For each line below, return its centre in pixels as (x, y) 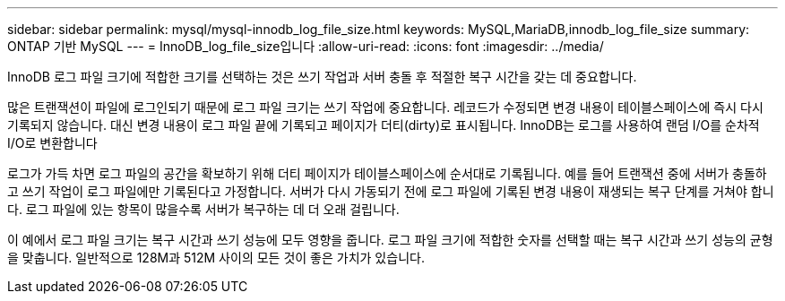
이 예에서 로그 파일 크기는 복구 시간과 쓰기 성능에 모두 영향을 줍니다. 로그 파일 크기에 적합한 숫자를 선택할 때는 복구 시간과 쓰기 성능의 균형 (390, 240)
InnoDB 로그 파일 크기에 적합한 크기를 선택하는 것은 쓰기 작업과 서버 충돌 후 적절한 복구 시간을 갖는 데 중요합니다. (322, 77)
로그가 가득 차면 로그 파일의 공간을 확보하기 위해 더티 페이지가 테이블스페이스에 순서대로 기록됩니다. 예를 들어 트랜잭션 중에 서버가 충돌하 (387, 173)
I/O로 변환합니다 (52, 143)
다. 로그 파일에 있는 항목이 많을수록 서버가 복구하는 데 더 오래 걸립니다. (203, 209)
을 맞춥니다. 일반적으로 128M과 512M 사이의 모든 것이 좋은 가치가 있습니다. (216, 258)
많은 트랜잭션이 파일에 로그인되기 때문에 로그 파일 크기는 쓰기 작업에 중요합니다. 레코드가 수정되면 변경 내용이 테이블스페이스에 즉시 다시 (385, 107)
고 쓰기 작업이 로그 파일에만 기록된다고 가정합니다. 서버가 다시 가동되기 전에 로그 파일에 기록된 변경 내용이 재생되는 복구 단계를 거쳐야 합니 (391, 191)
